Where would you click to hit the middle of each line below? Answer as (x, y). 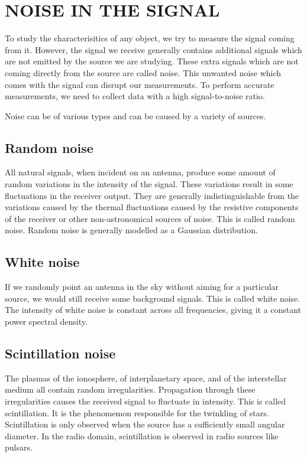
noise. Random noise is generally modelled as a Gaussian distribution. (131, 230)
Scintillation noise (60, 353)
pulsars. (19, 447)
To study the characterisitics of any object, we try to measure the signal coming (150, 38)
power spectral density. (46, 321)
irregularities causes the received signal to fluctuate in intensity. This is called (146, 401)
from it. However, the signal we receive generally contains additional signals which (153, 49)
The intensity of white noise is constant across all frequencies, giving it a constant (153, 310)
